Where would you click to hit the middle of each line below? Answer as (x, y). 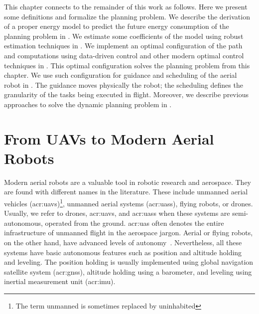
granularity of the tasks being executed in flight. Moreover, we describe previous (126, 94)
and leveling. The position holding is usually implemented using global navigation (129, 262)
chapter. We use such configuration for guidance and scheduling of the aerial (121, 75)
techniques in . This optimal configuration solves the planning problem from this (127, 65)
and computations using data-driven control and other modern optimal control (124, 55)
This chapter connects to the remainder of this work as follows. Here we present (126, 6)
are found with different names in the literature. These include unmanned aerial (126, 192)
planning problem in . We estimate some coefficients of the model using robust (124, 36)
